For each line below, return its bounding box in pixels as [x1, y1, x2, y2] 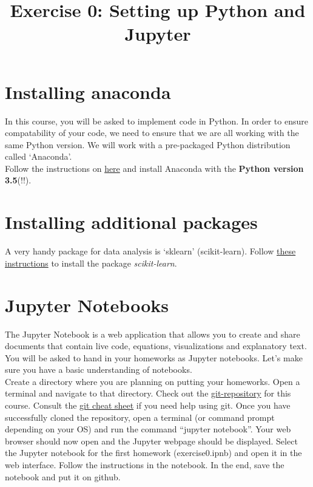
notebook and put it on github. [5, 470, 121, 483]
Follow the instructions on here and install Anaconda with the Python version [5, 162, 304, 174]
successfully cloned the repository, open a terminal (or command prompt [5, 410, 275, 423]
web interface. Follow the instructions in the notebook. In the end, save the [5, 458, 284, 471]
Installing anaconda [5, 79, 171, 104]
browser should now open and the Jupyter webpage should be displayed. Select [5, 434, 298, 447]
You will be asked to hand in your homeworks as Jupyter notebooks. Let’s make [5, 351, 303, 364]
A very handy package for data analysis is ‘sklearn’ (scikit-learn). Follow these [5, 245, 296, 257]
